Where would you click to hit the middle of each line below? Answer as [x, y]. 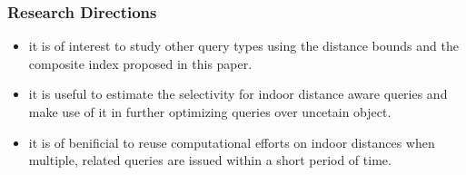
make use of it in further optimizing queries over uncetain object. [210, 112]
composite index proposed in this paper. [140, 63]
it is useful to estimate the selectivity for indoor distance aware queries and [238, 94]
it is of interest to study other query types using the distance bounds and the [243, 46]
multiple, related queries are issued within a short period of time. [210, 160]
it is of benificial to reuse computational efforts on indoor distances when [232, 142]
